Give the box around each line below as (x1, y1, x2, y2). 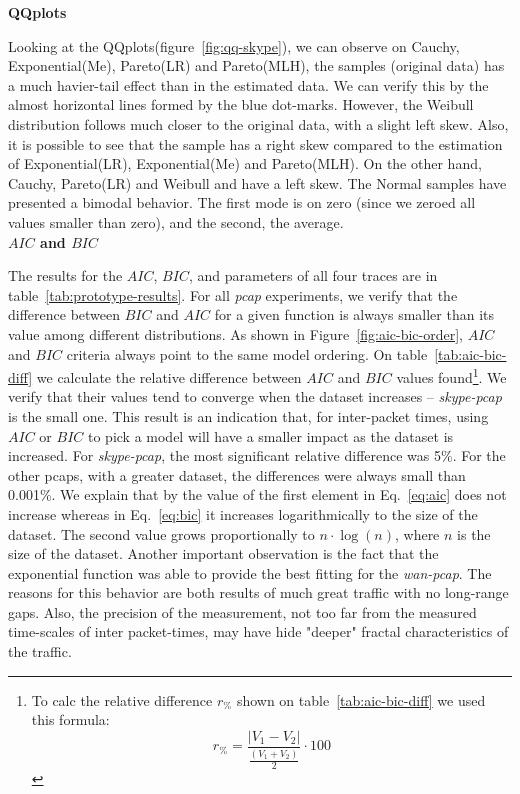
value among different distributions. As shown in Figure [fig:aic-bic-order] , (8, 323, 463, 344)
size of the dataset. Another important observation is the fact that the (8, 543, 439, 564)
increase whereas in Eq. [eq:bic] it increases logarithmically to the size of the (8, 503, 478, 524)
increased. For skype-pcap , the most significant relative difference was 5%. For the (8, 445, 506, 466)
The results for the (8, 265, 123, 286)
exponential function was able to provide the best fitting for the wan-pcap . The (8, 562, 492, 583)
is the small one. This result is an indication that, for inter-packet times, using (8, 405, 489, 426)
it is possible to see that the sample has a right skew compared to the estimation (8, 133, 503, 154)
